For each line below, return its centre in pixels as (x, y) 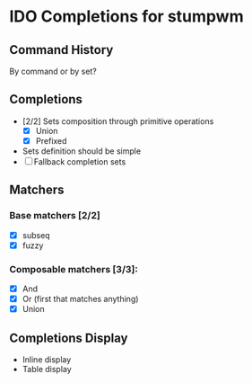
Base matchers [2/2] (55, 216)
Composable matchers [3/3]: (74, 269)
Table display (47, 370)
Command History (61, 50)
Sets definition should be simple (82, 151)
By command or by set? (53, 71)
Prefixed (51, 140)
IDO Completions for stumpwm (126, 17)
